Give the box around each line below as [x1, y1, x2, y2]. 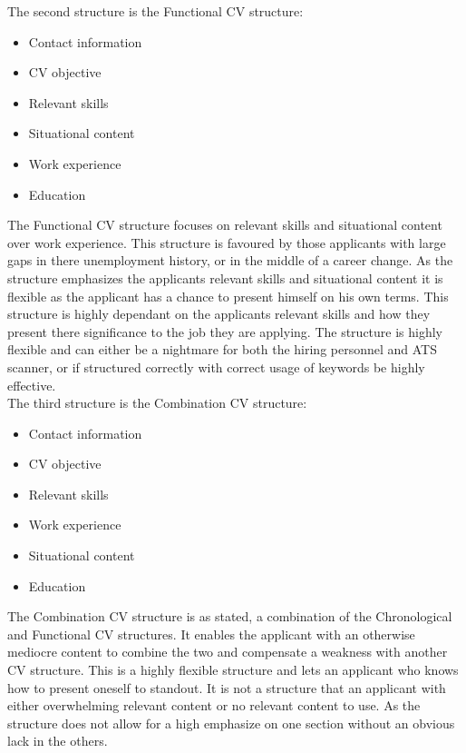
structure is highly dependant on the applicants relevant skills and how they [7, 304, 431, 323]
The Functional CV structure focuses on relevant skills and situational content [7, 215, 442, 234]
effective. [7, 375, 56, 394]
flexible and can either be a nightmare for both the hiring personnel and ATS [7, 340, 437, 359]
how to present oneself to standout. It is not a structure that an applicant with [7, 678, 446, 697]
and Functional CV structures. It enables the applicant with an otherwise [7, 624, 415, 643]
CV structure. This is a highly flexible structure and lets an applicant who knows [7, 660, 459, 679]
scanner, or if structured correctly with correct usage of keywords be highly [7, 357, 425, 376]
